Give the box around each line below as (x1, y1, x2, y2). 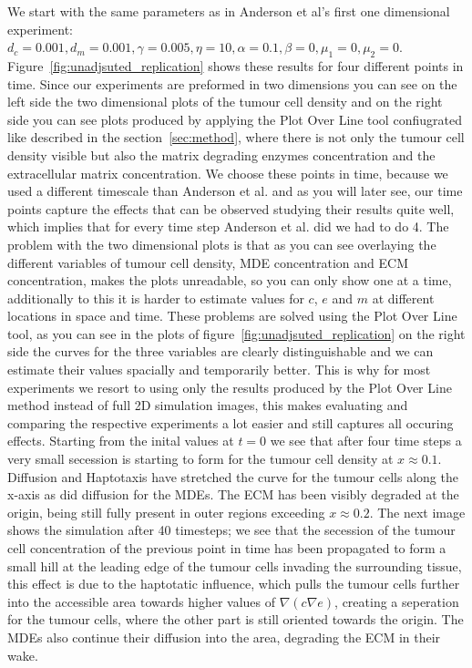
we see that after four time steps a (270, 431, 462, 450)
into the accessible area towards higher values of (7, 591, 275, 611)
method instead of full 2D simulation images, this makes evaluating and (7, 396, 408, 415)
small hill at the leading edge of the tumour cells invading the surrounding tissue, (7, 556, 462, 575)
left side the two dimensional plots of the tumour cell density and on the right (7, 92, 443, 111)
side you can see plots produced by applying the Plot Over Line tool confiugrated (7, 109, 462, 128)
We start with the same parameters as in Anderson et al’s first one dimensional (7, 2, 450, 20)
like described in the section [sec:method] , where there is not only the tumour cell (7, 128, 465, 147)
